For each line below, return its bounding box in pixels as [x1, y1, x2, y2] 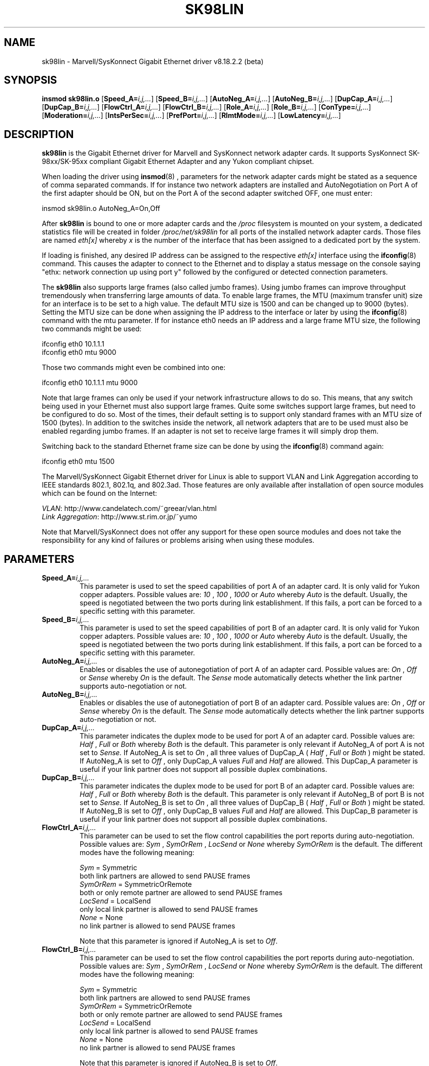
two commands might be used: [42, 324, 142, 333]
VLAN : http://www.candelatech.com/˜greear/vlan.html [42, 504, 217, 513]
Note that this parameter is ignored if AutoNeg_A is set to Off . [79, 937, 278, 946]
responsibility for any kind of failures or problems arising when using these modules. [42, 536, 314, 545]
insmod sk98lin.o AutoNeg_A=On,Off [42, 204, 161, 213]
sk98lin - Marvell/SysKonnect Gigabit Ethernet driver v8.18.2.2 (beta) [42, 57, 264, 66]
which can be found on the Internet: [42, 489, 157, 498]
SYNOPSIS [4, 74, 57, 87]
